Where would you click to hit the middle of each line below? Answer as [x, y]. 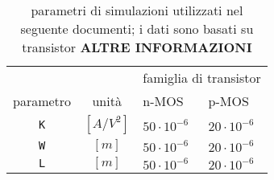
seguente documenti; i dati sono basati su [137, 29]
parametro [42, 101]
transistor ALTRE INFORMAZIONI [137, 47]
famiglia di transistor [202, 78]
